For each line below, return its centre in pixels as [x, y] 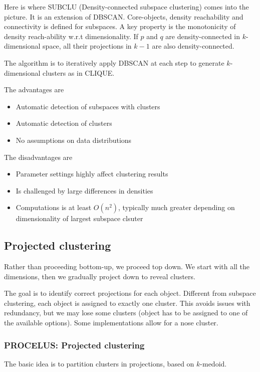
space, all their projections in [87, 46]
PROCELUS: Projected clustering [74, 345]
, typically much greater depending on [177, 207]
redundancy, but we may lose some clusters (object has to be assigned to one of [126, 313]
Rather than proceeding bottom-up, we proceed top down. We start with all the [127, 266]
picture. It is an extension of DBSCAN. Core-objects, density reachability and [124, 16]
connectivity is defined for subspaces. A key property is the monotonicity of [120, 26]
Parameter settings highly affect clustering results [92, 174]
